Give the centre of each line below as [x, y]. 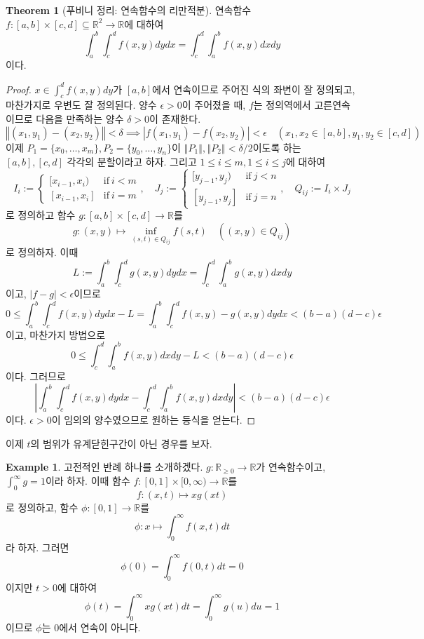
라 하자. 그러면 [37, 547]
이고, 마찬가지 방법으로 [56, 334]
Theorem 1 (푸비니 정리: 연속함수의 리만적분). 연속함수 [129, 10]
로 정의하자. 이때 [42, 252]
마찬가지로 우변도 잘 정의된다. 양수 [81, 105]
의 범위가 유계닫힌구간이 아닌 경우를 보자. [121, 443]
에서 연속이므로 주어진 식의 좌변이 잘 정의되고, [254, 89]
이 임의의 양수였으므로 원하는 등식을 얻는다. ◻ [153, 420]
